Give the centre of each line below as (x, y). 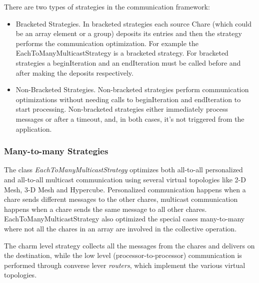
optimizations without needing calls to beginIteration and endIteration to (128, 99)
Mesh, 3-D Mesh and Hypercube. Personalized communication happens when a (125, 189)
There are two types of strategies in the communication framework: (107, 7)
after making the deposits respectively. (74, 72)
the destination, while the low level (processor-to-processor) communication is (123, 255)
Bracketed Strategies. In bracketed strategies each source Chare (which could (134, 23)
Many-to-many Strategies (56, 151)
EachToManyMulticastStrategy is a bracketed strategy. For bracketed (122, 53)
